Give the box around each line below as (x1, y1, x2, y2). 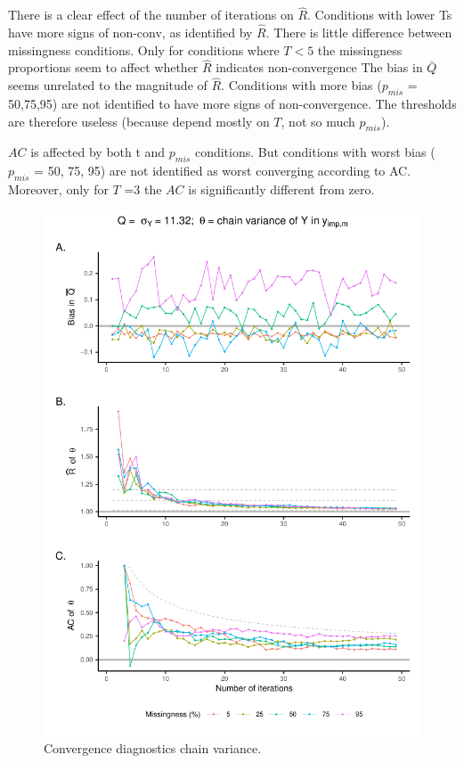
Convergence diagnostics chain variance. (44, 738, 262, 757)
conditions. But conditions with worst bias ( (194, 143, 436, 161)
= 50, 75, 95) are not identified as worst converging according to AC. (34, 161, 411, 180)
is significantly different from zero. (188, 180, 375, 199)
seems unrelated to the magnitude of (8, 76, 208, 94)
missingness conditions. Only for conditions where (8, 40, 280, 59)
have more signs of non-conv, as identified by (8, 23, 253, 42)
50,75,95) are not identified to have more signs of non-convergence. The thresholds (8, 94, 457, 113)
